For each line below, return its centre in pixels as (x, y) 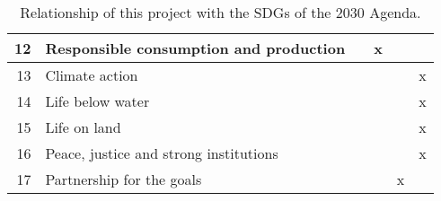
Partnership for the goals (123, 179)
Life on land (83, 127)
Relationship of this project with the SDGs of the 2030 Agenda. (220, 12)
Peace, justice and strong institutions (162, 153)
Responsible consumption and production (195, 48)
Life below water (97, 101)
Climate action (92, 75)
